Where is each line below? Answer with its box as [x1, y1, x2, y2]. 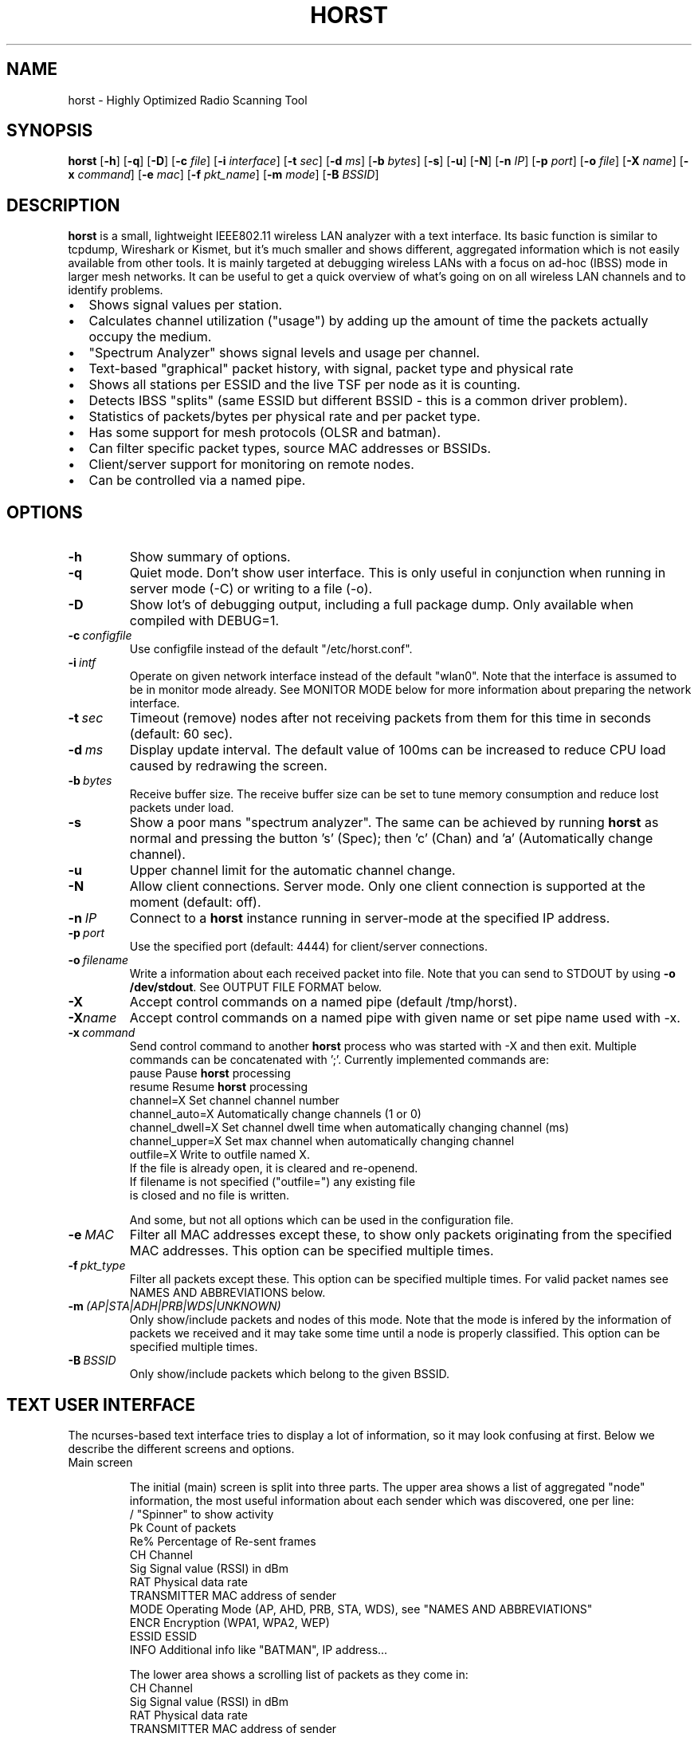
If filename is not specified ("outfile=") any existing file [129, 1175, 416, 1189]
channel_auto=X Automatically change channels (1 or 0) [129, 1107, 422, 1121]
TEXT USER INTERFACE [6, 1394, 196, 1415]
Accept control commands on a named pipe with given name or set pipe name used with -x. [129, 1010, 680, 1026]
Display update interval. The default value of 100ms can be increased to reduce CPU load [129, 742, 666, 758]
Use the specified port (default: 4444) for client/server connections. [129, 939, 488, 954]
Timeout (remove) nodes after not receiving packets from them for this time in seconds [129, 710, 651, 727]
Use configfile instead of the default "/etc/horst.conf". [129, 642, 413, 656]
